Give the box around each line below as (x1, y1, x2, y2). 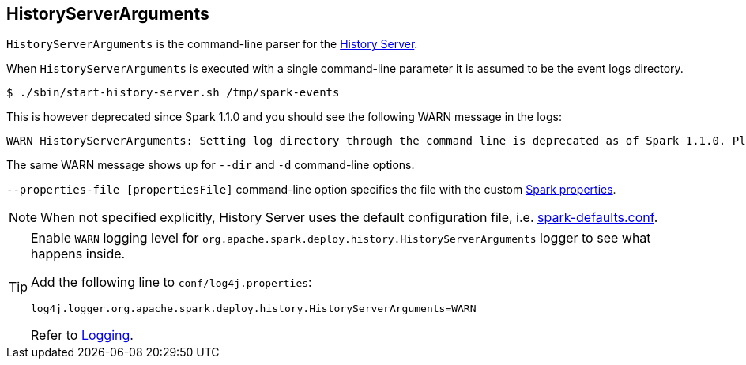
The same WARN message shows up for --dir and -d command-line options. (6, 158, 415, 172)
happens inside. (31, 246, 126, 262)
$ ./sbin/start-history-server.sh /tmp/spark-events (6, 86, 340, 100)
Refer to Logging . (31, 327, 134, 344)
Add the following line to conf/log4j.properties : (31, 274, 312, 291)
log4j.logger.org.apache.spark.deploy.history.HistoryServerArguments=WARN (31, 303, 477, 315)
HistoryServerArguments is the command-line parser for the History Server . (6, 37, 418, 51)
